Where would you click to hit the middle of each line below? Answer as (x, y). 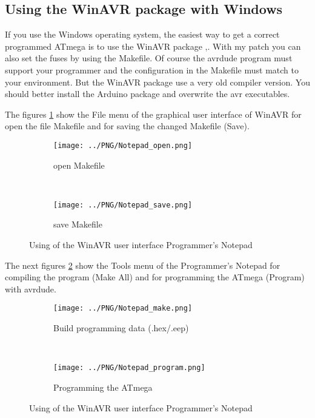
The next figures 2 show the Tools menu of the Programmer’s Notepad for (143, 265)
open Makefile (79, 165)
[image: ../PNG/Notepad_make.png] (123, 308)
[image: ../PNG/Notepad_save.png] (123, 205)
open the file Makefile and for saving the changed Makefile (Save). (127, 126)
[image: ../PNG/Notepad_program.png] (129, 368)
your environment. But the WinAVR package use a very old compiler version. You (157, 82)
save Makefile (78, 224)
